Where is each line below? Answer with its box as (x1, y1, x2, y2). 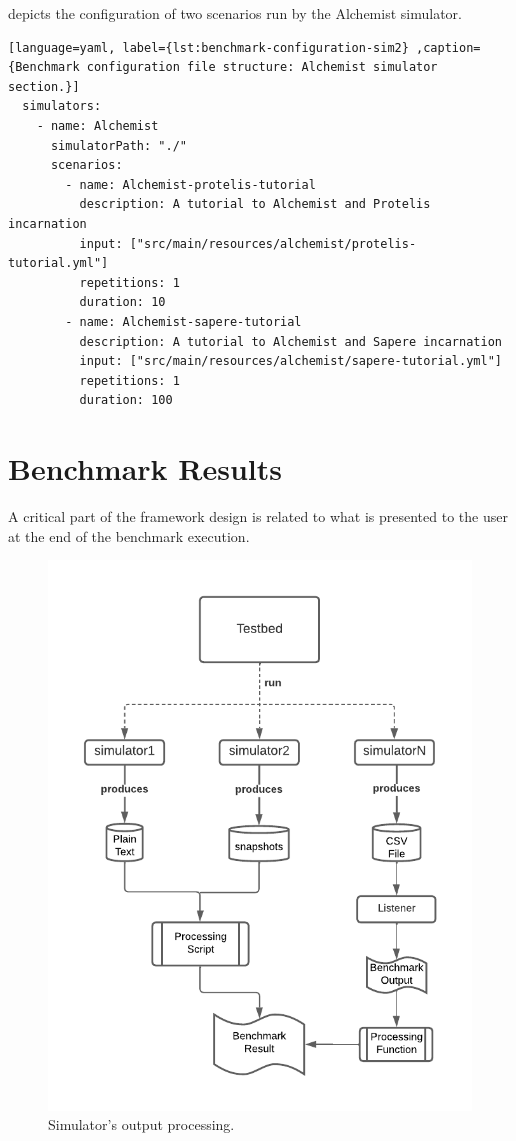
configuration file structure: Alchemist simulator (86, 60, 438, 75)
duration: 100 (79, 393, 173, 408)
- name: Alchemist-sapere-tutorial (65, 314, 302, 329)
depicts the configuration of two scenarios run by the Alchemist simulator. (8, 3, 462, 23)
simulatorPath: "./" (50, 138, 187, 153)
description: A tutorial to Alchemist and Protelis (79, 197, 431, 212)
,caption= (416, 40, 481, 55)
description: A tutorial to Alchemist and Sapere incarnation (79, 334, 502, 349)
